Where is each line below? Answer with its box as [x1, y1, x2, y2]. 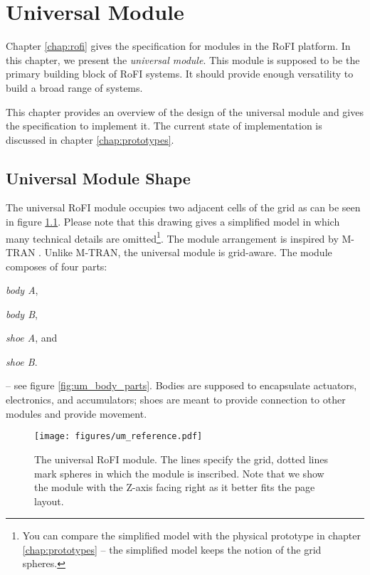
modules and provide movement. [6, 406, 147, 421]
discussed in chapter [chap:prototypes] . [6, 132, 174, 147]
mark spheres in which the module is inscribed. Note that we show [34, 465, 324, 480]
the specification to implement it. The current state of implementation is [6, 118, 322, 133]
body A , [6, 283, 38, 297]
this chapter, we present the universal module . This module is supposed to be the [6, 52, 360, 67]
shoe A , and [6, 330, 58, 345]
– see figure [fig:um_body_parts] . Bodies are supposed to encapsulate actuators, [6, 378, 357, 393]
